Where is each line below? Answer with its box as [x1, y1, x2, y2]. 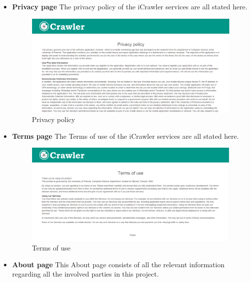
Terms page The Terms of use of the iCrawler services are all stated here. [12, 130, 239, 141]
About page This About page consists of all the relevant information [12, 259, 225, 269]
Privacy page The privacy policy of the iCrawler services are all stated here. [12, 1, 248, 11]
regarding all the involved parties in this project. [12, 269, 159, 279]
